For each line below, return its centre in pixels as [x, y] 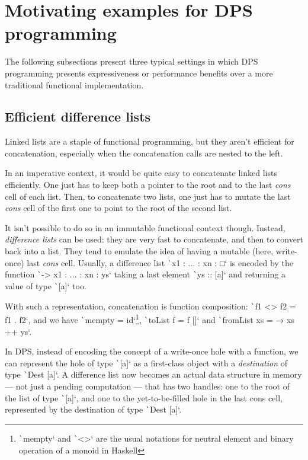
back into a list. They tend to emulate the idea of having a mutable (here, [139, 251]
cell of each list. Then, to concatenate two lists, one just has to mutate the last [148, 196]
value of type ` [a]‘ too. [46, 285]
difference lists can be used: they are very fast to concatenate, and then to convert [154, 239]
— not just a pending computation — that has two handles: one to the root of [147, 386]
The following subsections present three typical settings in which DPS [131, 61]
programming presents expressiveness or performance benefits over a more [139, 73]
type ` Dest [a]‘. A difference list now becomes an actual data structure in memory [153, 374]
